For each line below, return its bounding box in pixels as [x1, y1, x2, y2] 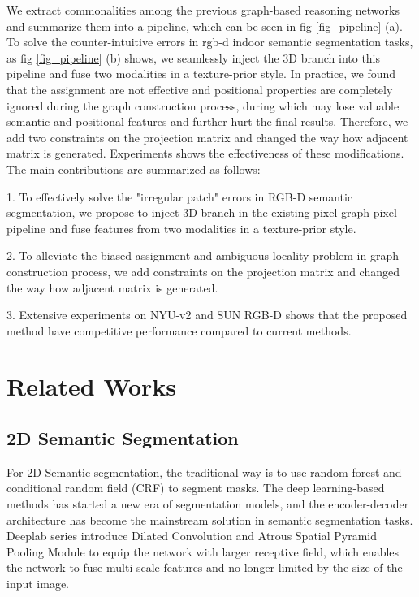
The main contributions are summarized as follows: [6, 160, 261, 177]
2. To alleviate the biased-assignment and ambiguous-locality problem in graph [6, 247, 400, 264]
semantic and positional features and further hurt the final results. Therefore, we [6, 113, 408, 130]
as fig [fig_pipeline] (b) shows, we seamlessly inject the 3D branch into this [6, 49, 381, 66]
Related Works [6, 370, 177, 403]
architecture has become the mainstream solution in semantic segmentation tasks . [6, 511, 413, 528]
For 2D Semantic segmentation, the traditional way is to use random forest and [6, 463, 402, 480]
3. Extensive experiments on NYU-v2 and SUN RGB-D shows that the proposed [6, 306, 408, 323]
